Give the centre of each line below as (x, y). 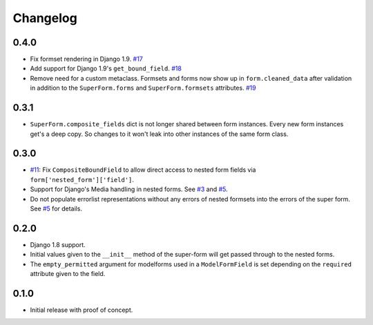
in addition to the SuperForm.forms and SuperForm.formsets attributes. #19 (143, 88)
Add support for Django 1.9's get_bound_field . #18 (106, 68)
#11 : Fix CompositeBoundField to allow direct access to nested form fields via (143, 170)
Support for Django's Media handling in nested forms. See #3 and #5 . (129, 189)
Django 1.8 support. (58, 244)
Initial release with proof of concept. (82, 310)
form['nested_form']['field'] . (82, 179)
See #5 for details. (56, 208)
